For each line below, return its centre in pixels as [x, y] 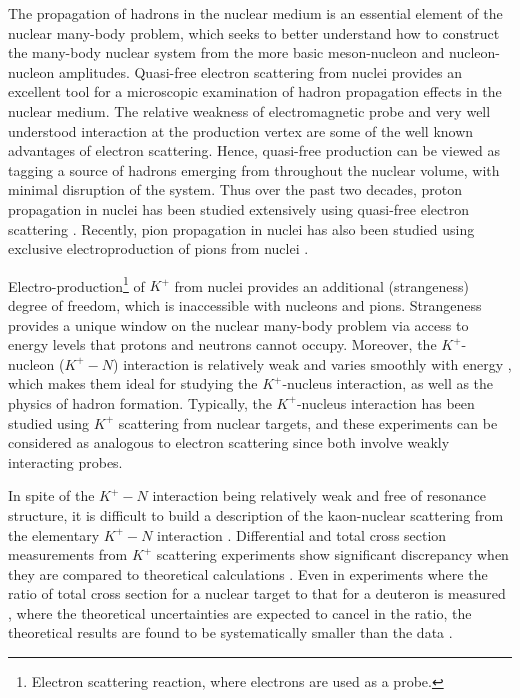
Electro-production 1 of [76, 284]
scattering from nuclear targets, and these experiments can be [308, 422]
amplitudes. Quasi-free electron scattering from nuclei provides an [260, 71]
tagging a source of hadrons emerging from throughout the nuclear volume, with [254, 169]
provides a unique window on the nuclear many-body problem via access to [238, 324]
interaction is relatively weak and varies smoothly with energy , [317, 363]
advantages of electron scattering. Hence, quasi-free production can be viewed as [254, 150]
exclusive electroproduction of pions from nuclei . [158, 248]
